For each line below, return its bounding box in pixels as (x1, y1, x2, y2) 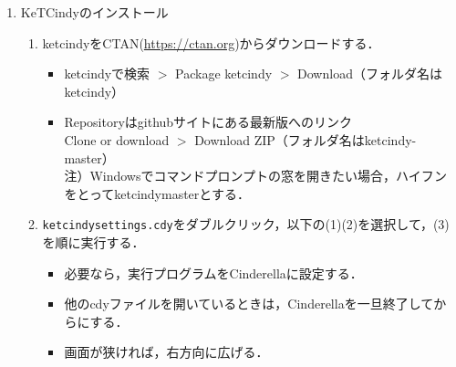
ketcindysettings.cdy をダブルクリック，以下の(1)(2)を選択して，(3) (42, 215, 450, 234)
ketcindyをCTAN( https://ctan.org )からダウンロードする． (42, 33, 380, 52)
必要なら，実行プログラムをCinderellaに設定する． (64, 263, 363, 282)
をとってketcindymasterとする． (64, 183, 250, 203)
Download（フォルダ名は (297, 64, 442, 83)
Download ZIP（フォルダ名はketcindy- (194, 130, 417, 149)
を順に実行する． (42, 233, 145, 251)
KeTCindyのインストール (20, 3, 169, 21)
